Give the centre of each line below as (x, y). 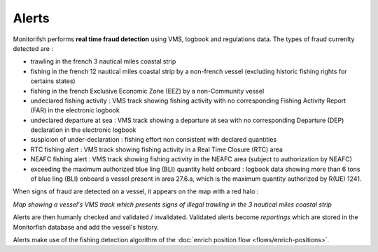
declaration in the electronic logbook (83, 130)
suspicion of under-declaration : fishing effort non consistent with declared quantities (153, 140)
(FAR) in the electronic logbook (75, 110)
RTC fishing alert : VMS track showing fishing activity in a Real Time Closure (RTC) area (157, 149)
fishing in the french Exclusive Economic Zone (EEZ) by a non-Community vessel (147, 91)
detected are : (33, 48)
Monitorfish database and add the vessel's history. (86, 227)
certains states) (53, 81)
